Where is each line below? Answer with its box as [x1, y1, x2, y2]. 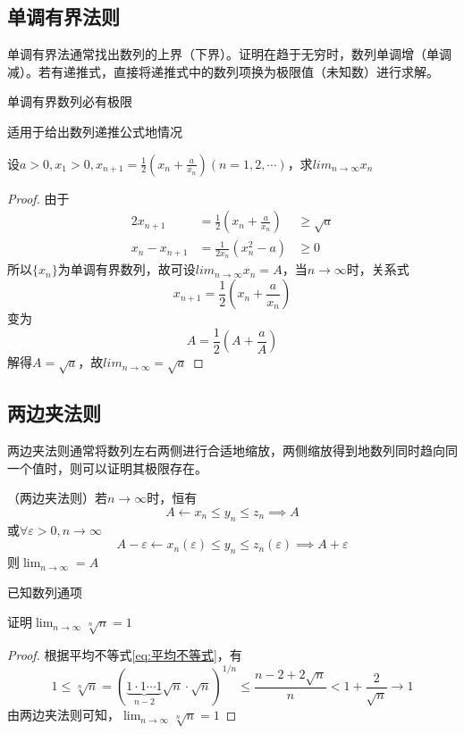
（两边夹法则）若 [7, 488, 107, 507]
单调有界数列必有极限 [7, 92, 132, 111]
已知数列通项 [7, 582, 82, 601]
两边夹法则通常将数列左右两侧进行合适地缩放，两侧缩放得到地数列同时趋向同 [7, 441, 458, 460]
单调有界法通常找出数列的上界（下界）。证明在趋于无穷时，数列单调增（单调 [7, 45, 451, 63]
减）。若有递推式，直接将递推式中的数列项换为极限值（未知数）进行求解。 [7, 62, 439, 80]
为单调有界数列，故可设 [57, 260, 196, 279]
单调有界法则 [7, 3, 120, 30]
